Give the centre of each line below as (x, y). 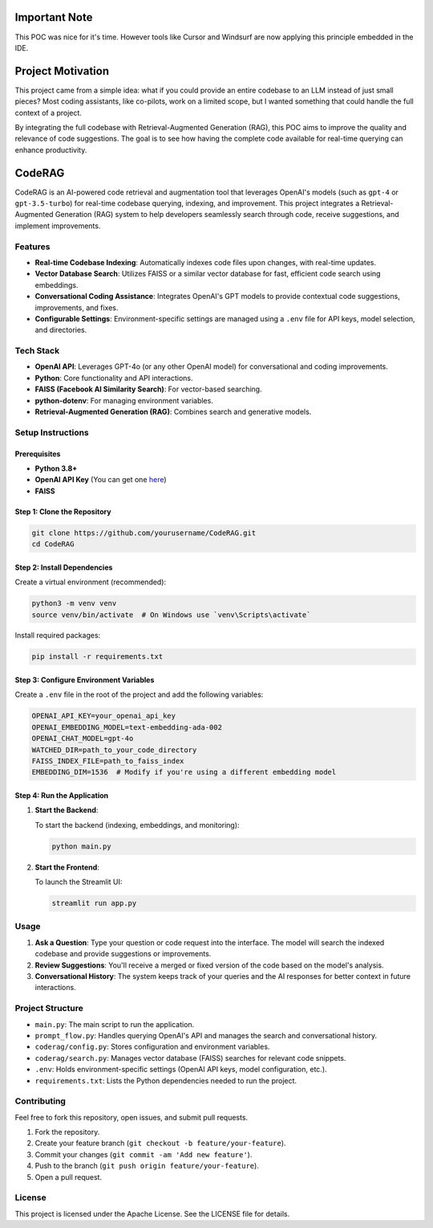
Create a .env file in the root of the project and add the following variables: (139, 694)
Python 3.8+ (56, 468)
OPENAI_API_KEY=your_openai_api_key (104, 716)
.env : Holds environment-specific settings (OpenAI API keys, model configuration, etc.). (181, 1070)
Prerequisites (38, 453)
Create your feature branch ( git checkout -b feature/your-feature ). (160, 1143)
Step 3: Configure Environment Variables (85, 680)
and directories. (61, 330)
